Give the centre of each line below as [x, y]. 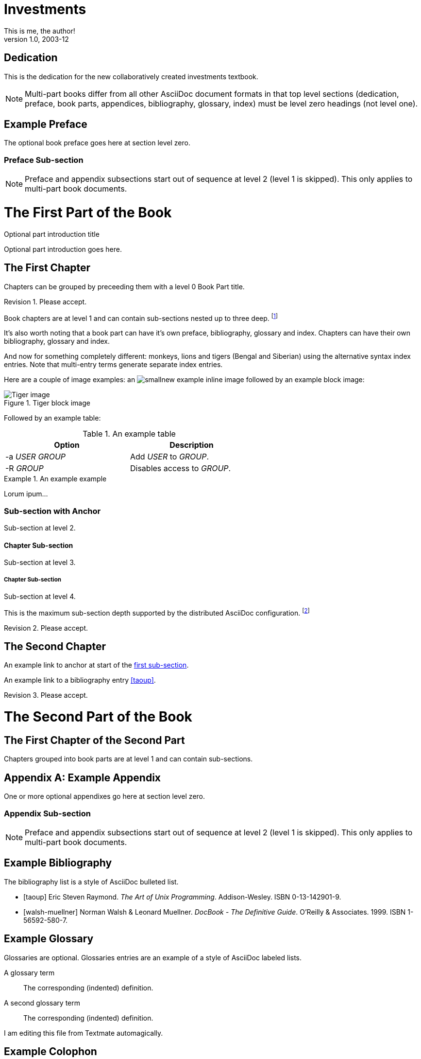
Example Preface [46, 124]
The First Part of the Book [88, 212]
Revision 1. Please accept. [45, 301]
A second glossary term [42, 1003]
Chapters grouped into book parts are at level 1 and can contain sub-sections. [128, 759]
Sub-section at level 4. [40, 596]
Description [192, 445]
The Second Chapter [55, 647]
